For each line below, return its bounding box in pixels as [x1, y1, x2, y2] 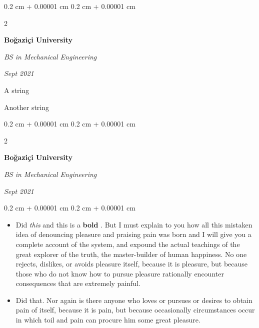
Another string [4, 101, 49, 112]
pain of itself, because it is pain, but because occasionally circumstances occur [15, 304, 255, 315]
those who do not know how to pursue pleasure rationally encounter [15, 268, 224, 278]
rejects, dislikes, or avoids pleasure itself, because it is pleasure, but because [15, 258, 248, 269]
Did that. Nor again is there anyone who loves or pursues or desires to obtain [15, 294, 252, 305]
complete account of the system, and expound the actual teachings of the [15, 238, 240, 249]
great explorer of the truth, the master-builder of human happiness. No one [15, 248, 247, 259]
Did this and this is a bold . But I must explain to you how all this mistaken [15, 219, 252, 229]
